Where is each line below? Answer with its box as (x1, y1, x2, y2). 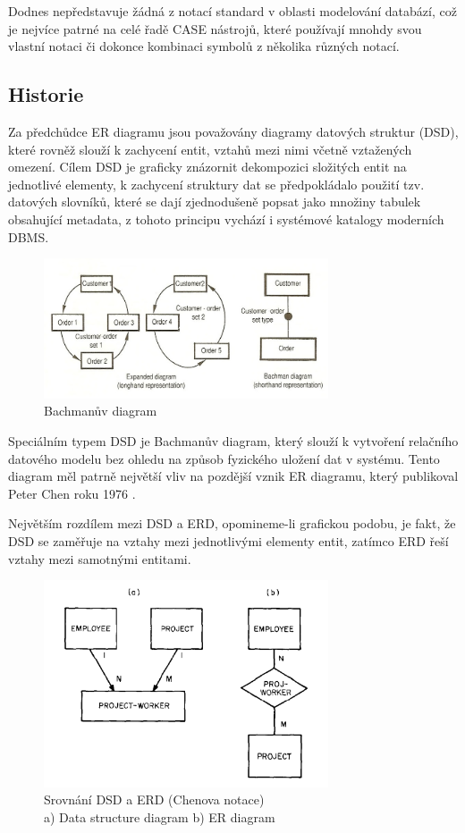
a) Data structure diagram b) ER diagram (44, 807, 275, 826)
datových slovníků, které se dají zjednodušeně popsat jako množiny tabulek (8, 192, 421, 211)
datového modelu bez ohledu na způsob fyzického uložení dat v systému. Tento (8, 449, 440, 467)
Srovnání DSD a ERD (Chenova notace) (44, 790, 265, 809)
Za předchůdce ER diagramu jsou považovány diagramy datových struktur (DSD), (8, 122, 459, 140)
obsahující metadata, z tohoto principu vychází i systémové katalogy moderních (8, 209, 444, 228)
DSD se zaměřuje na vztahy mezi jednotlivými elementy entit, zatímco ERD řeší (8, 531, 449, 550)
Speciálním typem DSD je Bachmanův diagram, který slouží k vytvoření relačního (8, 432, 459, 450)
